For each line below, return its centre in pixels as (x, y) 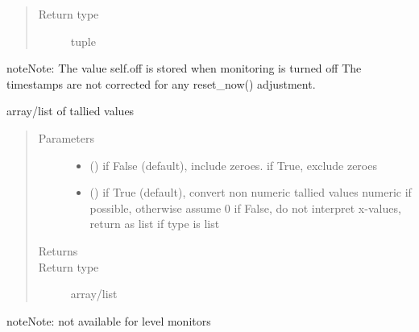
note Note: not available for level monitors (109, 320)
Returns (58, 250)
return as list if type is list (155, 224)
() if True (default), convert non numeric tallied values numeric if (251, 192)
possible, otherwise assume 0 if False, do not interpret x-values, (245, 207)
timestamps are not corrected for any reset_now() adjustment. (161, 83)
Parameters (66, 137)
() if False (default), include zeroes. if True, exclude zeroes (233, 165)
